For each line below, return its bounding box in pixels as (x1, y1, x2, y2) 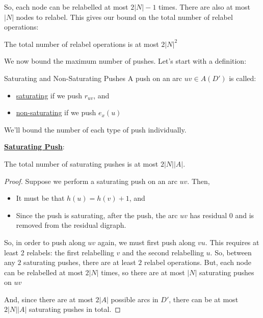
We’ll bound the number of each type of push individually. (4, 124, 187, 135)
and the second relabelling (122, 247, 204, 257)
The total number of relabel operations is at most (4, 38, 159, 49)
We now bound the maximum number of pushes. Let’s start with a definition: (4, 56, 247, 66)
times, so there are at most (101, 267, 185, 277)
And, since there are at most (4, 294, 93, 304)
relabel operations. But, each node (144, 257, 251, 268)
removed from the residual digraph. (16, 220, 126, 230)
